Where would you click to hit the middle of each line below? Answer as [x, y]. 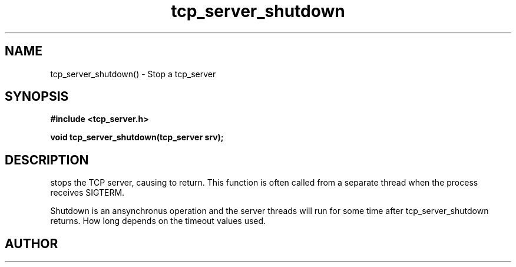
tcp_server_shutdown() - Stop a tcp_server [133, 74]
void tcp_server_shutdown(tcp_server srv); [137, 137]
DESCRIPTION [47, 160]
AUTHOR [32, 243]
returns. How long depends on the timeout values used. [158, 221]
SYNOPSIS [37, 97]
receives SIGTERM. [87, 193]
